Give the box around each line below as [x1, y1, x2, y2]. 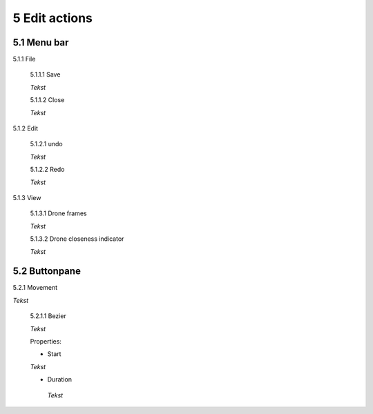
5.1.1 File [12, 55, 36, 63]
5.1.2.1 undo [30, 140, 63, 148]
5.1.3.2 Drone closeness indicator [30, 235, 124, 243]
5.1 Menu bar [12, 37, 69, 48]
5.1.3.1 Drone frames [30, 209, 87, 217]
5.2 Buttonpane [12, 266, 81, 277]
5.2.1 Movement [12, 284, 58, 292]
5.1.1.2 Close [30, 96, 65, 104]
